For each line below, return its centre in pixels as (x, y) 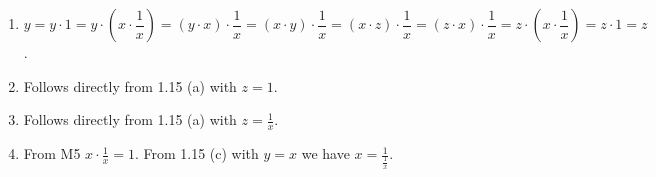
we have (325, 153)
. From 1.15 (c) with (196, 153)
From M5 (52, 153)
